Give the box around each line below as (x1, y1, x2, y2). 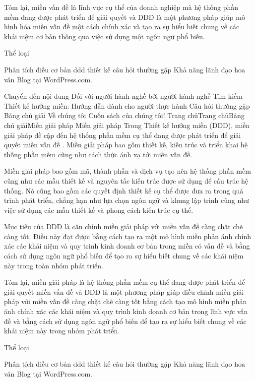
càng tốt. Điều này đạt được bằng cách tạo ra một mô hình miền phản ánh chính (4, 231, 252, 241)
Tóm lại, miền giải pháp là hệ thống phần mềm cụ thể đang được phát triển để (4, 277, 245, 287)
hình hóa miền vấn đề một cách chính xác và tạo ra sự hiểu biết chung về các (4, 21, 240, 32)
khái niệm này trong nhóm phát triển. (4, 325, 120, 336)
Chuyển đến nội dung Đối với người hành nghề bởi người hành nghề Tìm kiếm (4, 91, 243, 101)
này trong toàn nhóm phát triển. (4, 260, 104, 270)
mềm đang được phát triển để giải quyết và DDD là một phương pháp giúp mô (4, 11, 245, 22)
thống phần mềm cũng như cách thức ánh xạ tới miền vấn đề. (4, 149, 192, 159)
